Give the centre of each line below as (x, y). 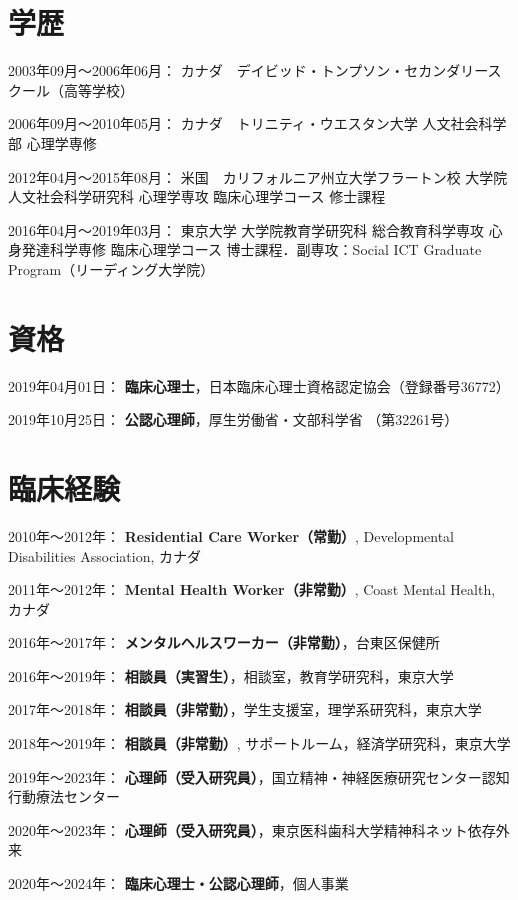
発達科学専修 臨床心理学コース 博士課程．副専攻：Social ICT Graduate (251, 249)
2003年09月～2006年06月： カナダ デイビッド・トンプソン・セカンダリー (248, 70)
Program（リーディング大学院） (111, 268)
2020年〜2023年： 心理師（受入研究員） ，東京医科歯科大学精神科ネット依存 (252, 829)
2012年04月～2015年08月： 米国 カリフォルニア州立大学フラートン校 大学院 (258, 176)
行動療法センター (64, 796)
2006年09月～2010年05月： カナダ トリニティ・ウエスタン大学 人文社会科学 (257, 123)
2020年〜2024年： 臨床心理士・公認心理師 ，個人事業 (178, 883)
